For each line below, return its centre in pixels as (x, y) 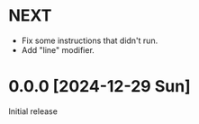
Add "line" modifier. (58, 49)
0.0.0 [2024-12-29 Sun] (99, 87)
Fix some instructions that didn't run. (90, 40)
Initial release (33, 111)
